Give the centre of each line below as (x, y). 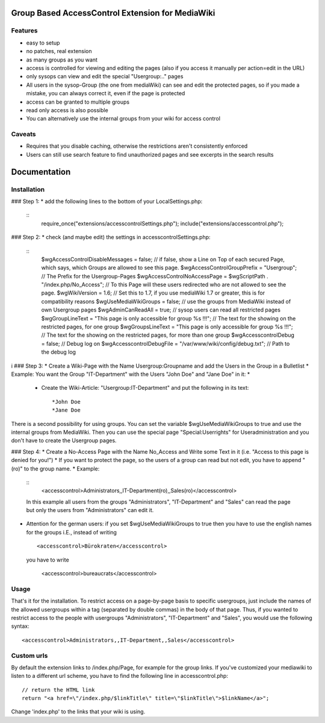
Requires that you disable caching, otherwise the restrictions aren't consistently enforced (137, 146)
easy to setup (43, 43)
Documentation (41, 172)
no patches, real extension (59, 51)
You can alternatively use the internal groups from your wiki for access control (123, 119)
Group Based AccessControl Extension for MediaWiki (113, 13)
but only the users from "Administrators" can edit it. (90, 510)
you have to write (48, 560)
